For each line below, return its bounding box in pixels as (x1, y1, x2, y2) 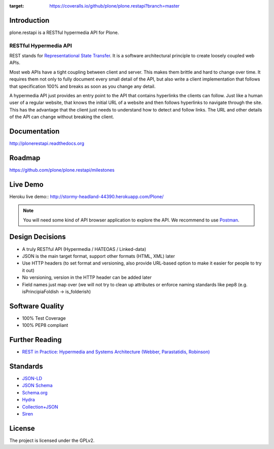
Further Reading (9, 335, 62, 344)
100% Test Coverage (22, 315, 66, 321)
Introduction (9, 16, 50, 25)
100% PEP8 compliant (22, 322, 68, 328)
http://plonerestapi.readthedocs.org (9, 140, 85, 146)
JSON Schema (22, 383, 53, 389)
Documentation (9, 127, 60, 135)
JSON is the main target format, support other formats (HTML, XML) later (22, 253, 175, 259)
